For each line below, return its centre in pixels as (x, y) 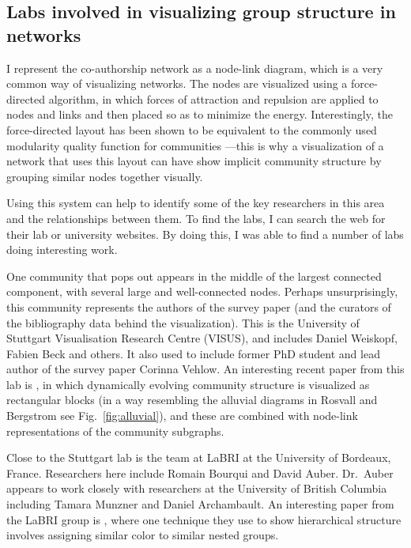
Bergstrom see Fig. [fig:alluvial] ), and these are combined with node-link (182, 416)
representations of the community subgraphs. (115, 431)
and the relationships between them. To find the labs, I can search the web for (196, 218)
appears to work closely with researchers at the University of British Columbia (197, 488)
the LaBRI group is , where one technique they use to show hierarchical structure (204, 519)
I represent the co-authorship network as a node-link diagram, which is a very (195, 68)
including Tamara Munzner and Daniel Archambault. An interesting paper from (200, 504)
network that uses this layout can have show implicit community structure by (194, 161)
